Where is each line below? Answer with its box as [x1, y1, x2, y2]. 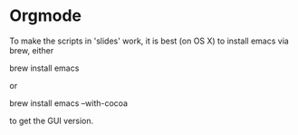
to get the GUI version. [9, 115, 94, 126]
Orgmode [9, 5, 82, 26]
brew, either [9, 44, 54, 55]
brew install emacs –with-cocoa [9, 97, 129, 109]
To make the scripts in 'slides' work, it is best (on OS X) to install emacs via [9, 35, 290, 46]
